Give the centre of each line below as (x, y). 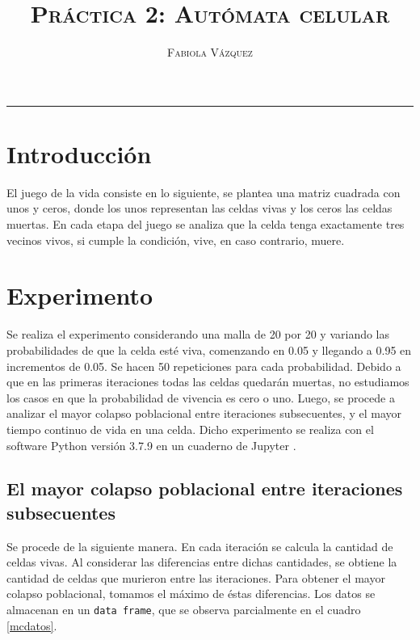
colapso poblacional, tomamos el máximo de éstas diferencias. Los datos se (191, 594)
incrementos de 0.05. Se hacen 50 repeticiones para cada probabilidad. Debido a (204, 366)
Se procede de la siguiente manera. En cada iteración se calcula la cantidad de (200, 546)
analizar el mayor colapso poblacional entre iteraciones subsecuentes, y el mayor (204, 413)
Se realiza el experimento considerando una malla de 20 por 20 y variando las (198, 334)
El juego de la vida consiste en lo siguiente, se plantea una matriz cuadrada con (204, 192)
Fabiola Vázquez (210, 52)
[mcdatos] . (32, 625)
